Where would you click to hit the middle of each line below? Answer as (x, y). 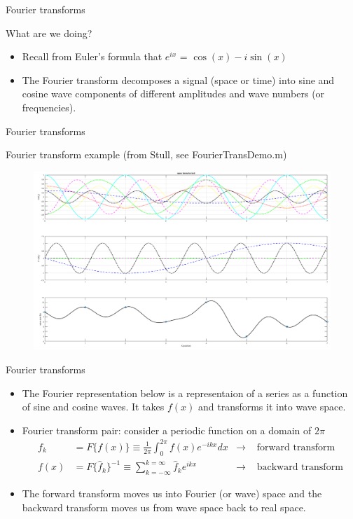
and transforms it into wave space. (272, 407)
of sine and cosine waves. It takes (93, 407)
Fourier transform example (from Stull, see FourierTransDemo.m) (146, 154)
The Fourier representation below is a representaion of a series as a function (185, 393)
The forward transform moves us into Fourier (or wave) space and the (172, 493)
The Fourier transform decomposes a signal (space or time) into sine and (178, 79)
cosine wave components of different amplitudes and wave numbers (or (173, 94)
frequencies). (49, 107)
